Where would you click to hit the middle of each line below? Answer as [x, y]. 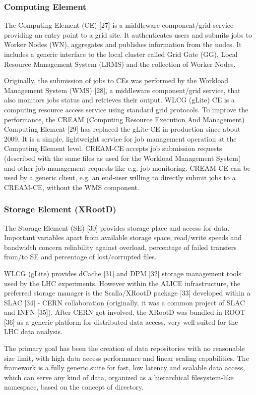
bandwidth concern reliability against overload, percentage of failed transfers [120, 247]
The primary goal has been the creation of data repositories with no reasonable [125, 348]
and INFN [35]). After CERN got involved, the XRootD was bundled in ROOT [125, 312]
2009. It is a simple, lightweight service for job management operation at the [120, 138]
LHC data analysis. [33, 331]
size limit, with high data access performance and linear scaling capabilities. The [127, 358]
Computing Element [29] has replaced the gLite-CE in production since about [122, 129]
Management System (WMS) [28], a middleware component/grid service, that [122, 90]
